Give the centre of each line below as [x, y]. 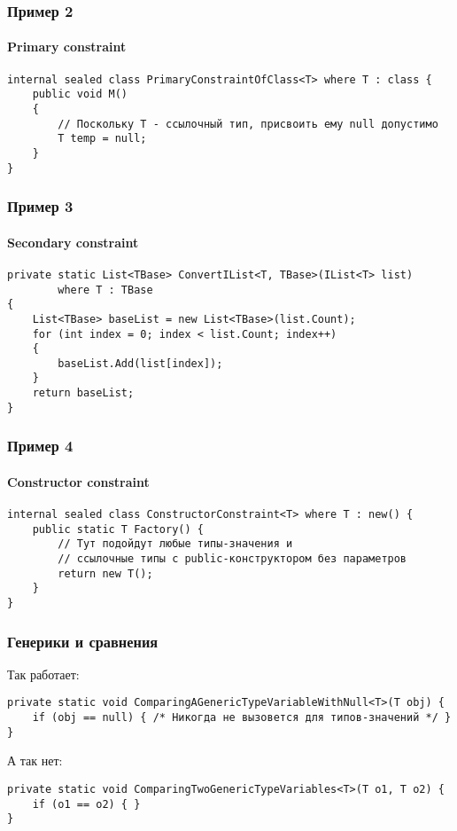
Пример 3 [40, 206]
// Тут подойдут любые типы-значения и [175, 544]
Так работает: [43, 674]
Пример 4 [40, 446]
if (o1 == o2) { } [86, 804]
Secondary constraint [73, 242]
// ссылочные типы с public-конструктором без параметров [232, 559]
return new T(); [105, 573]
